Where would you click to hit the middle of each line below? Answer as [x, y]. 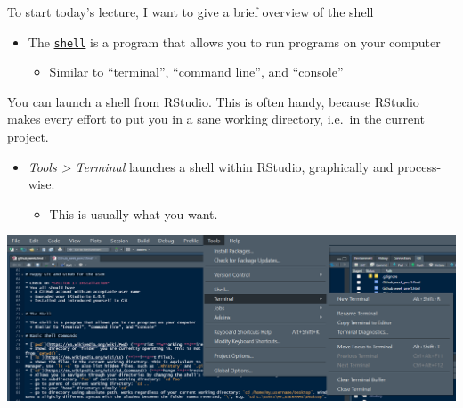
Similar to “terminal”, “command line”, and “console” [196, 72]
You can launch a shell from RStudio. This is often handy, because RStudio [213, 101]
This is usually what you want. [134, 213]
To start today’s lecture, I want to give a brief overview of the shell [191, 12]
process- [419, 166]
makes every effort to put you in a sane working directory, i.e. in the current [216, 119]
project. [28, 137]
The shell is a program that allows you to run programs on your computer [234, 41]
